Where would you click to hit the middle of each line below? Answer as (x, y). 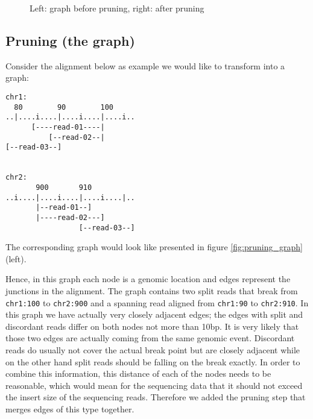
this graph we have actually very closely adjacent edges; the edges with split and (154, 314)
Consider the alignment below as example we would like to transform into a (145, 65)
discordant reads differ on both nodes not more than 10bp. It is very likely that (152, 326)
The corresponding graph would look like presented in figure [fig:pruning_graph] (154, 247)
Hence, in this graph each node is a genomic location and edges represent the (148, 279)
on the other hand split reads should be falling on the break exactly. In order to (153, 361)
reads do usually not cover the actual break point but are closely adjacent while (153, 349)
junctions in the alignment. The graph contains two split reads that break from (152, 290)
